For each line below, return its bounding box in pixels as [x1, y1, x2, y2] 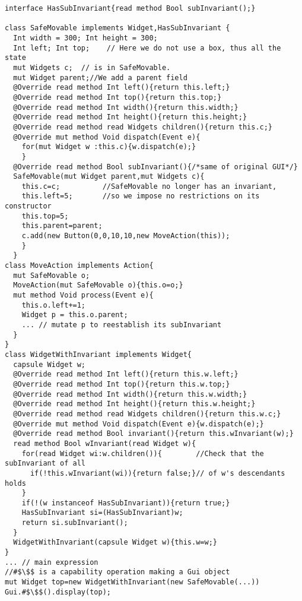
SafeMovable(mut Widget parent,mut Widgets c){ [13, 172, 205, 181]
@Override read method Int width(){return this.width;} [13, 103, 239, 112]
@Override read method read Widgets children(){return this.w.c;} [13, 409, 281, 418]
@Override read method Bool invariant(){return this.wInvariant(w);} [13, 429, 294, 438]
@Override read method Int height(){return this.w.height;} [13, 400, 256, 409]
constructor [5, 202, 52, 211]
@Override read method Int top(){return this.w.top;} [13, 379, 230, 388]
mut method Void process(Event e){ [13, 291, 154, 300]
